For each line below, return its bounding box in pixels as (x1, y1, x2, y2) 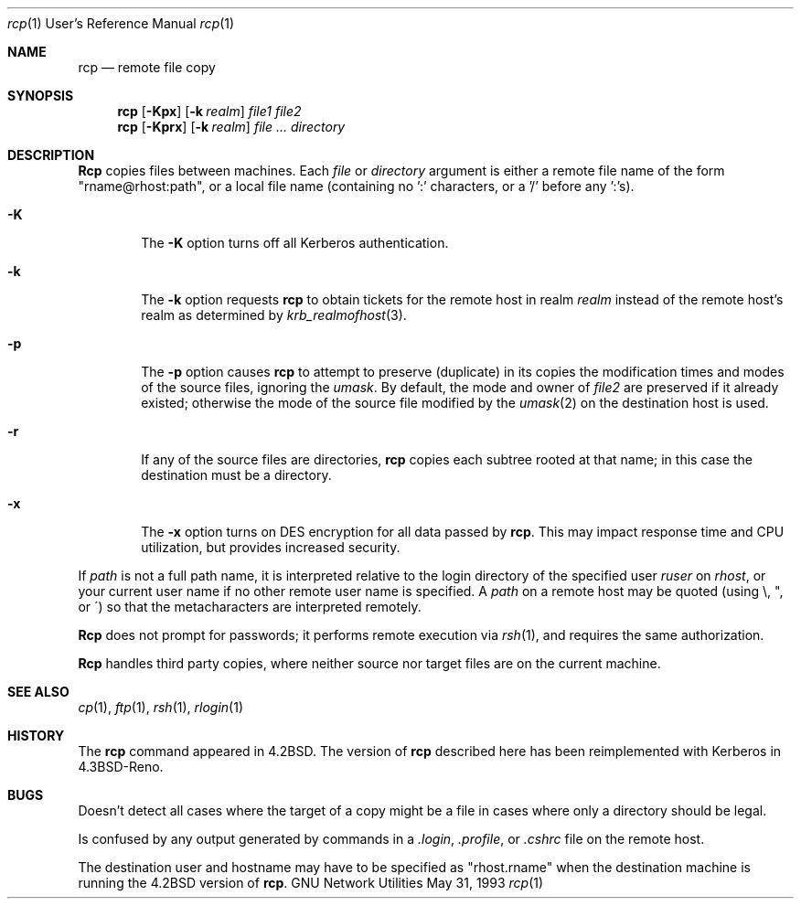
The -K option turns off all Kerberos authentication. (141, 235, 449, 250)
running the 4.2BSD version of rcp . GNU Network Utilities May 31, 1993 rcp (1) (78, 875, 544, 890)
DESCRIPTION (7, 147, 95, 163)
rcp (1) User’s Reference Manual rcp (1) (7, 16, 235, 31)
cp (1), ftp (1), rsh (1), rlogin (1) (78, 699, 244, 715)
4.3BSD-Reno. (78, 759, 164, 774)
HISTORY (7, 728, 65, 743)
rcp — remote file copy (78, 59, 216, 75)
